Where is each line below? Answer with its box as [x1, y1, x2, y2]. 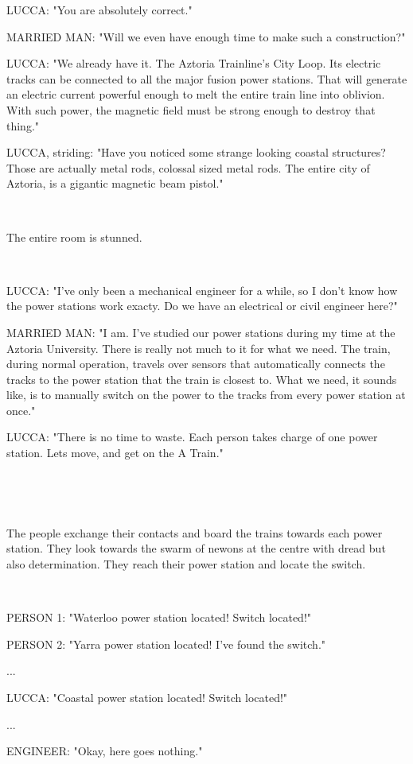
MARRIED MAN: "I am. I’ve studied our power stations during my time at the [6, 324, 395, 340]
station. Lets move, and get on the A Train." [6, 444, 224, 461]
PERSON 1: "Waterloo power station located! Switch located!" [6, 609, 312, 626]
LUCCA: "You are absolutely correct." [6, 2, 193, 17]
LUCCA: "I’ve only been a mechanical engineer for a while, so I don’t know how [6, 281, 398, 298]
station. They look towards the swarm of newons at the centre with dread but [6, 540, 386, 557]
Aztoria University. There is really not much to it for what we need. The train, [6, 339, 391, 356]
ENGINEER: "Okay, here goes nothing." [6, 743, 203, 759]
